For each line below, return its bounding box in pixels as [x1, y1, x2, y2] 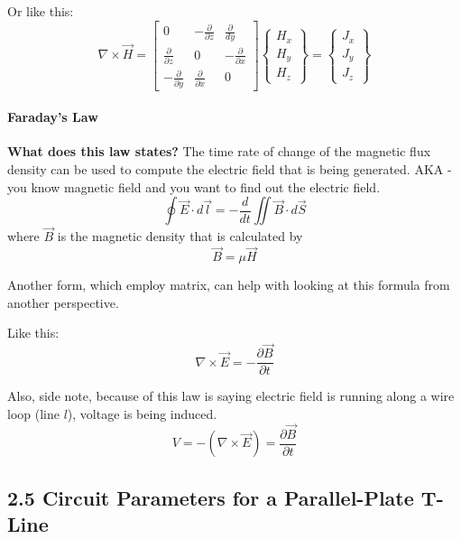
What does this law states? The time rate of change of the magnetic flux [7, 142, 431, 161]
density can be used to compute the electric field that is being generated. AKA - [7, 160, 452, 179]
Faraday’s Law [7, 107, 98, 126]
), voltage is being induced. [67, 404, 217, 423]
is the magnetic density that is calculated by [57, 227, 303, 246]
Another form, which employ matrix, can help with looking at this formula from [7, 275, 450, 294]
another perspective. [7, 293, 119, 311]
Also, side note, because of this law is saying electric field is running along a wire [7, 386, 455, 405]
